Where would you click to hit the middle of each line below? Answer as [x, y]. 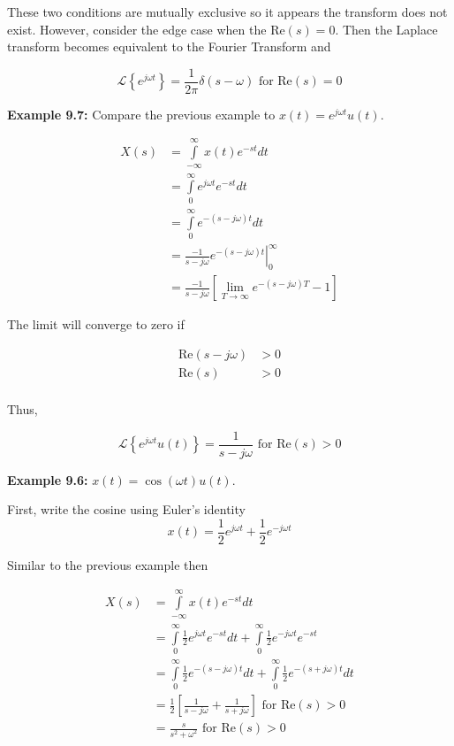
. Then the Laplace [386, 29]
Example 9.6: [48, 479]
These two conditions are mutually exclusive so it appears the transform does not [227, 12]
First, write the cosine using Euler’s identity [126, 509]
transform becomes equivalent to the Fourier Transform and [169, 46]
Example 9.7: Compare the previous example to [141, 114]
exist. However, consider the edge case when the [137, 29]
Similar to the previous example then [108, 564]
